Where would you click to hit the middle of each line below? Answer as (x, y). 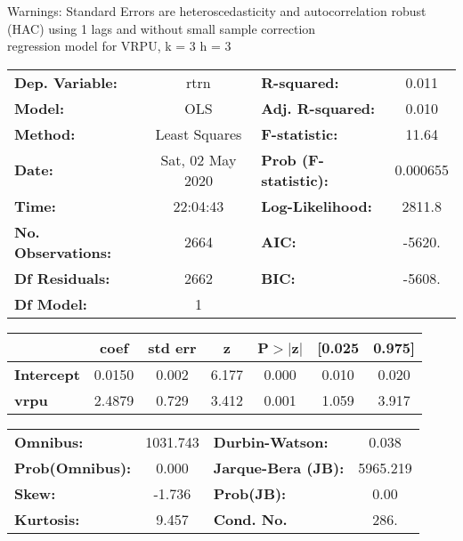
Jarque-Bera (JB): (279, 467)
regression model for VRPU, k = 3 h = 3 (119, 46)
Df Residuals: (62, 278)
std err (172, 347)
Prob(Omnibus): (73, 467)
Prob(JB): (250, 493)
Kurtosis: (47, 519)
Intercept (47, 374)
